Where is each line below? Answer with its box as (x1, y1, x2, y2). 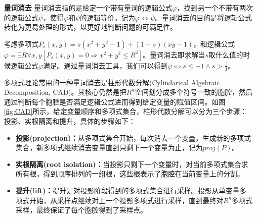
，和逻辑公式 (193, 38, 235, 49)
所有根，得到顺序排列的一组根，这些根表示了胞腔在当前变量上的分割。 (15, 168, 244, 179)
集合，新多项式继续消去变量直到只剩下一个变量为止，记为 (15, 142, 203, 153)
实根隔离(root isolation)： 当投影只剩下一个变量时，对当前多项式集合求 (15, 159, 249, 169)
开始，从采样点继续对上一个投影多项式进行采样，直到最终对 (29, 195, 223, 205)
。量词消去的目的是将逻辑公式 (155, 12, 252, 22)
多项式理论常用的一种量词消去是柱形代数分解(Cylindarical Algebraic (4, 77, 220, 87)
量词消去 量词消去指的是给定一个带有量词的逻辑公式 (4, 2, 172, 12)
